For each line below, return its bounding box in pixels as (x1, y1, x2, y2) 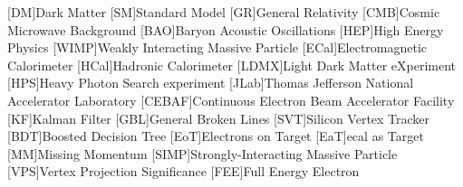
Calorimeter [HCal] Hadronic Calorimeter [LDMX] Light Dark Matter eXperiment (7, 55, 457, 74)
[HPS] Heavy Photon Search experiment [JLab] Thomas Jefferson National (7, 73, 414, 92)
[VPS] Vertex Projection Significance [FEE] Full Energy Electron (7, 162, 360, 181)
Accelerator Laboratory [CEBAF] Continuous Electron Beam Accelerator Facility (7, 90, 455, 109)
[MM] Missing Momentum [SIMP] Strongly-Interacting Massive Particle (7, 144, 398, 163)
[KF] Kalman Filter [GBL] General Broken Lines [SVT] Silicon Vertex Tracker (7, 108, 430, 127)
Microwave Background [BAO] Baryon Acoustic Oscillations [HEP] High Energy (7, 20, 444, 39)
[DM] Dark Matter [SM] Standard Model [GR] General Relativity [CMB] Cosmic (7, 3, 440, 21)
